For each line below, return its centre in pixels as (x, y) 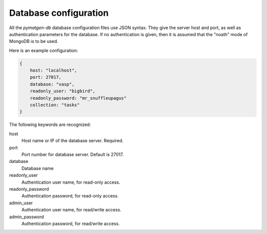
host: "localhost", (54, 71)
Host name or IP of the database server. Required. (72, 141)
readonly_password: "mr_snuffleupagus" (78, 98)
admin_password (26, 217)
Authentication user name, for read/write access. (71, 210)
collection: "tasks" (55, 105)
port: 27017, (46, 77)
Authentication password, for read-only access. (70, 196)
